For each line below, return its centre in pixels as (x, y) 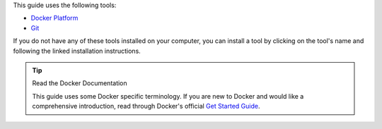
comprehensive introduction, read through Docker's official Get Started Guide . (146, 106)
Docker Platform (54, 18)
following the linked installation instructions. (77, 51)
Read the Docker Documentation (80, 83)
